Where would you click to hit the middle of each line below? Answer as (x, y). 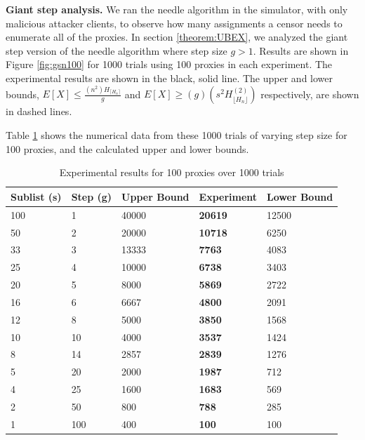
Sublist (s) (36, 196)
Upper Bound (155, 196)
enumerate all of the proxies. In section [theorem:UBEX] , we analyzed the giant (177, 37)
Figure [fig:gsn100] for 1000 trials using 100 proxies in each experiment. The (169, 64)
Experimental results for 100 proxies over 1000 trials (172, 172)
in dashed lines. (39, 111)
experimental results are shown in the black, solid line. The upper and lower (170, 78)
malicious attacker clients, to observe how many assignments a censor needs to (174, 23)
